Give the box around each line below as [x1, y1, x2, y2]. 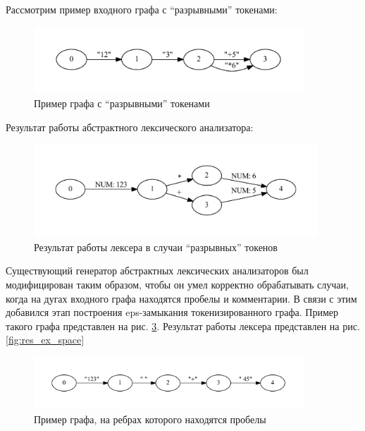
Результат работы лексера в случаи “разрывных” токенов [34, 239, 278, 254]
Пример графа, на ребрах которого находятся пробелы [34, 411, 266, 426]
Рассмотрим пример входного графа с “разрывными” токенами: [6, 2, 278, 16]
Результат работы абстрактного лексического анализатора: [6, 119, 254, 134]
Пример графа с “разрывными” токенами [34, 96, 210, 111]
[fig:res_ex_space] [6, 332, 85, 347]
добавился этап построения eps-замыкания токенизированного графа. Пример [6, 305, 338, 320]
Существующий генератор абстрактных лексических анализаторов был [6, 263, 309, 278]
